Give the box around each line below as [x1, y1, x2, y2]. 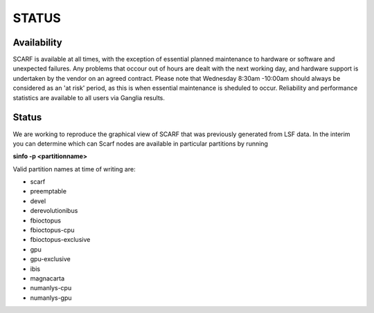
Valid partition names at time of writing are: [12, 164, 136, 173]
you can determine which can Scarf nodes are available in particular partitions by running [12, 139, 268, 148]
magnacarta [30, 274, 65, 283]
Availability [12, 37, 62, 48]
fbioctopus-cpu [30, 226, 75, 234]
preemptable [30, 187, 67, 196]
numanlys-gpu [30, 294, 72, 302]
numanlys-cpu [30, 284, 72, 292]
